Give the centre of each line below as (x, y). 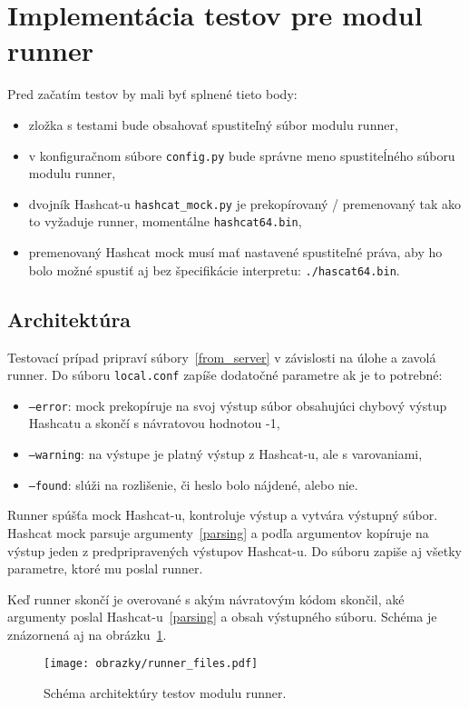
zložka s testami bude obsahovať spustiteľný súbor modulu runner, (213, 124)
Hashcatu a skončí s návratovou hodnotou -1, (154, 423)
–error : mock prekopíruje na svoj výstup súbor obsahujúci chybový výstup (238, 405)
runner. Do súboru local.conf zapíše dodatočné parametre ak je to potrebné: (225, 375)
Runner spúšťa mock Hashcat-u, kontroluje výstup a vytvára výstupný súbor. (223, 515)
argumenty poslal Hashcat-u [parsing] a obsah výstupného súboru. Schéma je (222, 617)
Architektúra (69, 319)
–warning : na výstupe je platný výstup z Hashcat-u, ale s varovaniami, (225, 454)
